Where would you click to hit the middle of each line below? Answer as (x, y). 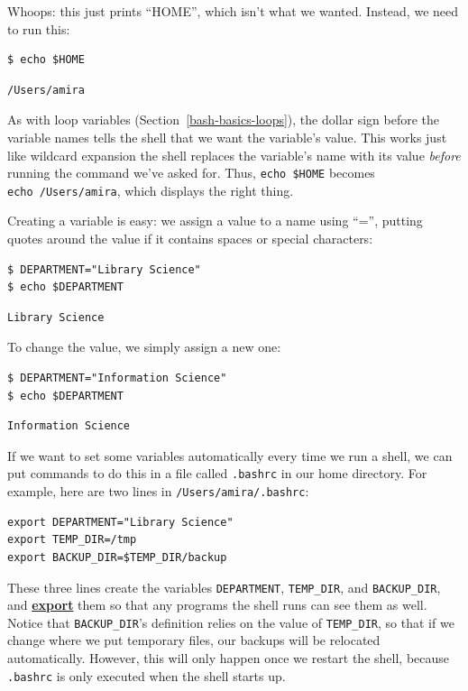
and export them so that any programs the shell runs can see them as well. (217, 605)
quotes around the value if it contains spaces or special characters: (190, 239)
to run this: (39, 28)
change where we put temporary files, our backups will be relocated (194, 640)
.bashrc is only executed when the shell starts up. (147, 675)
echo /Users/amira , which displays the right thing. (151, 190)
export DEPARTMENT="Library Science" (120, 522)
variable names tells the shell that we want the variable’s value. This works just (227, 137)
